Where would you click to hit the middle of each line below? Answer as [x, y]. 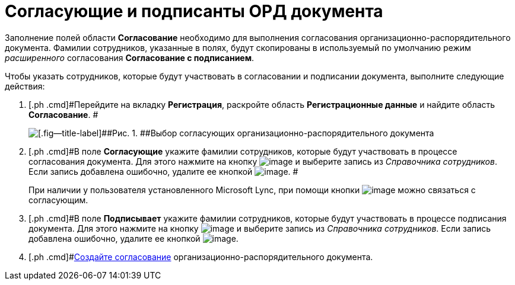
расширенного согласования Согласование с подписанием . [130, 57]
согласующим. [58, 200]
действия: [25, 86]
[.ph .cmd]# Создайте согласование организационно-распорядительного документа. [201, 257]
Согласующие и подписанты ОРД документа [194, 11]
